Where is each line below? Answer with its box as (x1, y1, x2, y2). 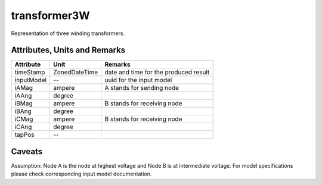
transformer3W (11, 9, 90, 22)
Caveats (11, 146, 43, 156)
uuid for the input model (104, 76, 172, 84)
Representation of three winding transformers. (11, 30, 125, 37)
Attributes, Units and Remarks (11, 45, 126, 55)
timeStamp (14, 68, 45, 77)
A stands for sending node (104, 84, 179, 92)
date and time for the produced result (104, 68, 210, 77)
